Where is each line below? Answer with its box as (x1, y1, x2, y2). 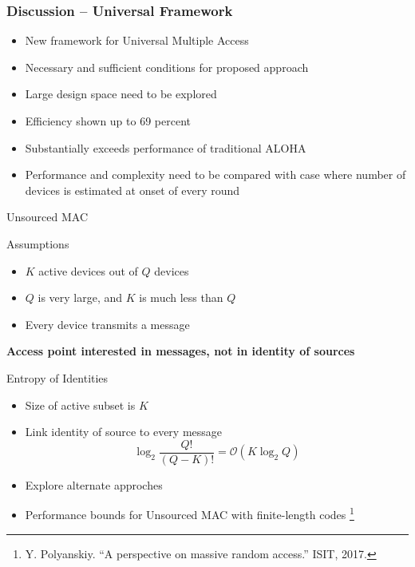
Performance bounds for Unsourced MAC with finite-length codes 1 (25, 504, 354, 523)
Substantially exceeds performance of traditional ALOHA (25, 139, 306, 156)
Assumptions (6, 235, 69, 252)
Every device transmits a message (25, 315, 190, 332)
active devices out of (38, 262, 138, 279)
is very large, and (38, 289, 123, 306)
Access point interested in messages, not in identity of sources (6, 343, 355, 359)
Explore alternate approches (25, 476, 163, 493)
